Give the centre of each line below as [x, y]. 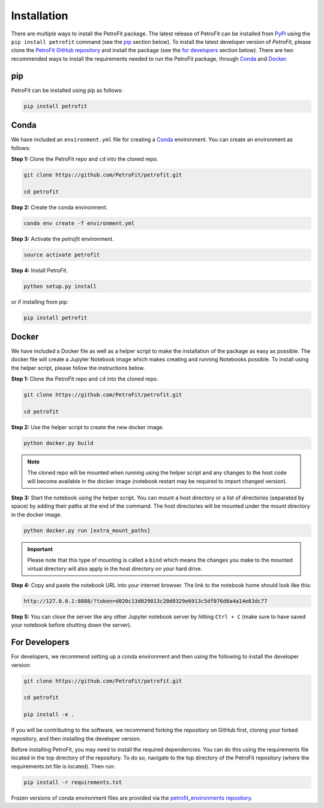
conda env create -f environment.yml [79, 223]
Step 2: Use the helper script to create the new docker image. [88, 427]
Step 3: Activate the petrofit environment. [62, 239]
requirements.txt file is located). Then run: [63, 766]
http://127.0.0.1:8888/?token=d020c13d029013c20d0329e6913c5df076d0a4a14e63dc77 [145, 601]
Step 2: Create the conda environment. [59, 207]
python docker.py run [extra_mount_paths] [87, 530]
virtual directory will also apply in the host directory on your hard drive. [115, 568]
